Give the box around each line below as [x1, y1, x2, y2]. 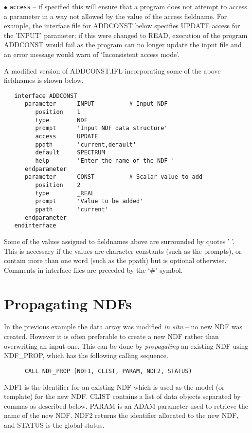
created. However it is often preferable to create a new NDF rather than [4, 331, 219, 341]
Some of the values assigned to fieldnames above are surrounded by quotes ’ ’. [4, 236, 235, 246]
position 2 [35, 182, 81, 189]
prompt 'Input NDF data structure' [35, 125, 168, 132]
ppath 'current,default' [35, 141, 137, 148]
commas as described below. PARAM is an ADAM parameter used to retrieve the [4, 400, 248, 411]
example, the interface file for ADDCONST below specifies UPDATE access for [4, 20, 240, 31]
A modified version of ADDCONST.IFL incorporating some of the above [4, 65, 221, 75]
